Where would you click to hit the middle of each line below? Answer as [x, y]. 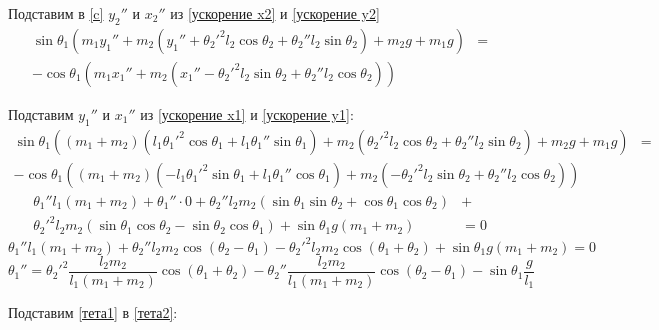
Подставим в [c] [56, 13]
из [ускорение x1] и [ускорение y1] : [247, 113]
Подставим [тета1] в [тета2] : [93, 311]
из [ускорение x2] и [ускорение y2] [275, 13]
